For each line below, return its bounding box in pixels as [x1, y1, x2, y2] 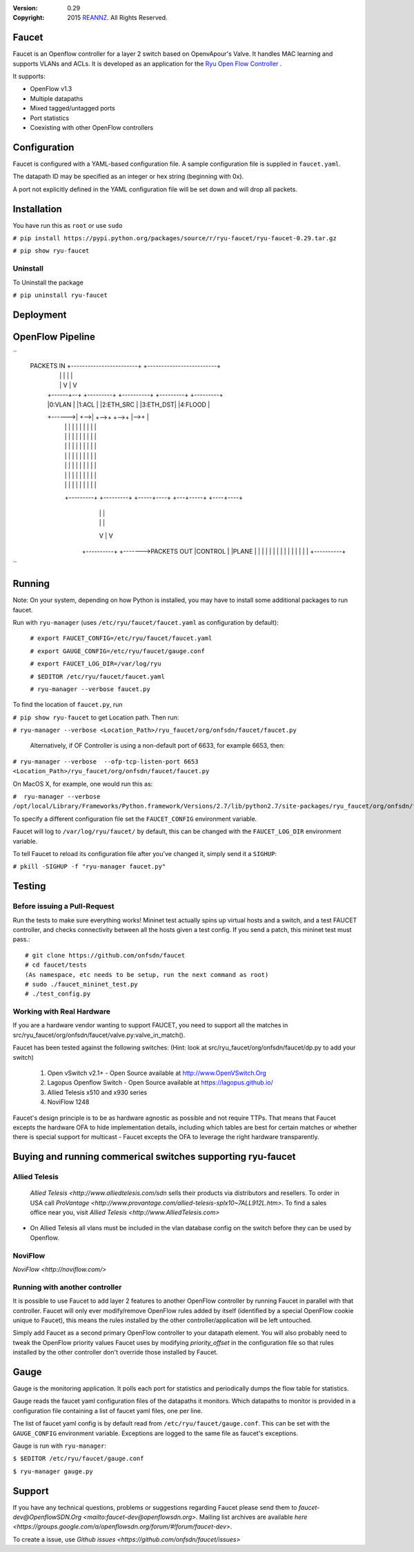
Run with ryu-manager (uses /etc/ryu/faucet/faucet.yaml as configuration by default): [12, 618, 279, 626]
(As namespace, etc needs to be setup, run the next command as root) [25, 971, 269, 978]
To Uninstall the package [12, 278, 84, 287]
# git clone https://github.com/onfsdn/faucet [25, 951, 186, 959]
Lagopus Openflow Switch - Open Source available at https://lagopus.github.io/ [47, 1078, 274, 1087]
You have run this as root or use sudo [12, 221, 123, 229]
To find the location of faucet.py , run [12, 701, 124, 709]
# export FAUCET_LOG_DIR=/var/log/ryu [30, 660, 161, 668]
